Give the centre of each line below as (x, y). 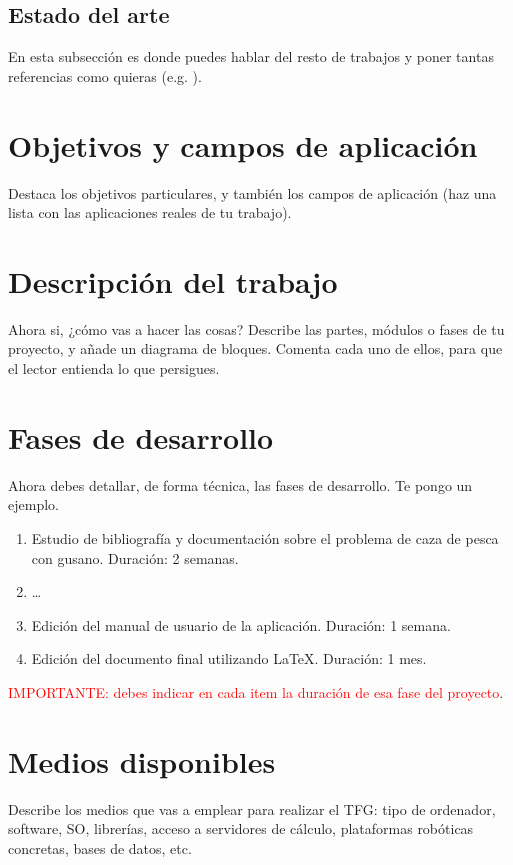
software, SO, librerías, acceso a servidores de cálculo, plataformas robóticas (241, 828)
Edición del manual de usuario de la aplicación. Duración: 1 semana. (241, 624)
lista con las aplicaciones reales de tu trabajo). (150, 212)
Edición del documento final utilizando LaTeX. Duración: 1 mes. (229, 658)
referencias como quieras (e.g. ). (105, 75)
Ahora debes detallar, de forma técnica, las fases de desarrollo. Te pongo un (240, 484)
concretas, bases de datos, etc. (100, 847)
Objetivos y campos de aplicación (243, 144)
